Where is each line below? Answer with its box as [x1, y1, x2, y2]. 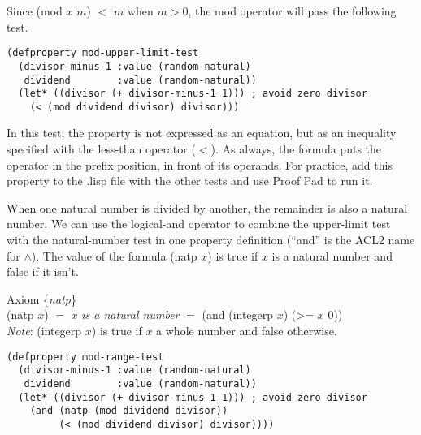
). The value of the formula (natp [31, 247, 197, 264]
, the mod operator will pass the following [188, 2, 397, 19]
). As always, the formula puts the [210, 140, 382, 157]
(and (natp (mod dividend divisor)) [29, 405, 228, 417]
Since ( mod [7, 2, 63, 19]
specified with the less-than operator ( [7, 140, 196, 157]
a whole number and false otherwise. [156, 322, 337, 338]
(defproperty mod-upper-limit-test [7, 47, 199, 59]
